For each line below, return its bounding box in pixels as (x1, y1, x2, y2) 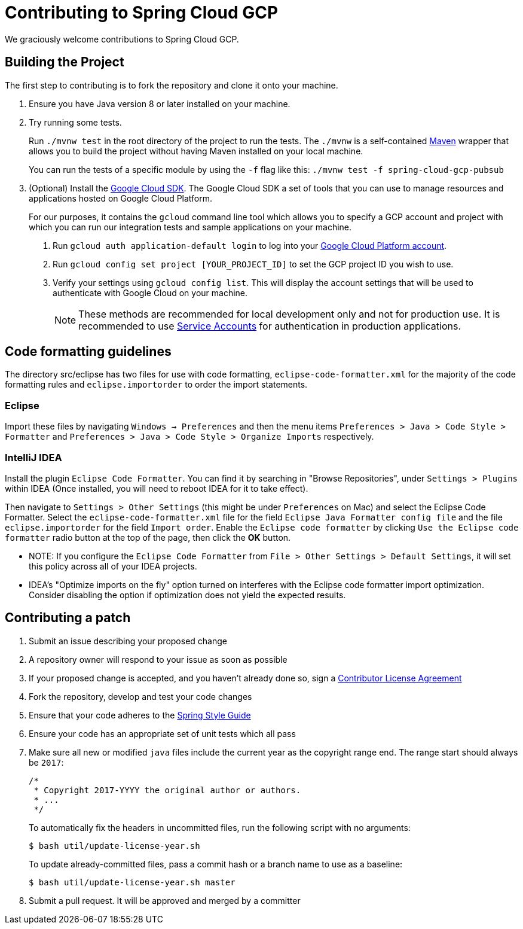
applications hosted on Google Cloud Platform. (29, 193, 213, 203)
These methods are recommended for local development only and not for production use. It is (78, 307, 500, 320)
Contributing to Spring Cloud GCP (5, 2, 279, 23)
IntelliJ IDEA (5, 451, 62, 464)
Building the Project (5, 54, 124, 70)
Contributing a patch (5, 610, 131, 626)
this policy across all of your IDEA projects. (29, 561, 197, 571)
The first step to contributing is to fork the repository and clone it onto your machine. (5, 80, 338, 90)
